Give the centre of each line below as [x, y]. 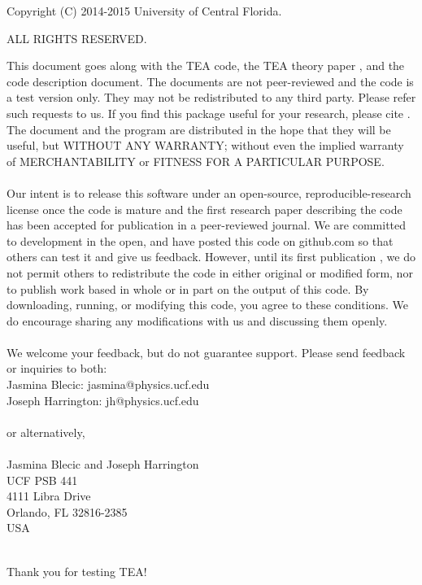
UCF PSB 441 [42, 480]
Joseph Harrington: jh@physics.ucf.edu [103, 400]
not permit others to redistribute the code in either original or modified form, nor [210, 272]
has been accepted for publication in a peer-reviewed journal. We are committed [207, 225]
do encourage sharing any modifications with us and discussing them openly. [197, 320]
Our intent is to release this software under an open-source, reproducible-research [209, 192]
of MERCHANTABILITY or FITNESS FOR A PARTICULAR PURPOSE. [196, 161]
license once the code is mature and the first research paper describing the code [204, 209]
